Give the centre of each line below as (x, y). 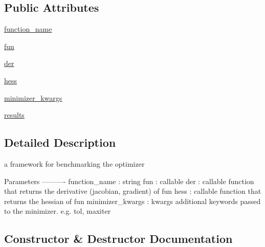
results (14, 115)
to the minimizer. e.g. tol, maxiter (58, 211)
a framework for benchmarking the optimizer (74, 163)
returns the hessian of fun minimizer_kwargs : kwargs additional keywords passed (132, 201)
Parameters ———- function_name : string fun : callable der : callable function (129, 181)
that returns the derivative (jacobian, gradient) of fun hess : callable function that (133, 191)
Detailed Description (60, 142)
